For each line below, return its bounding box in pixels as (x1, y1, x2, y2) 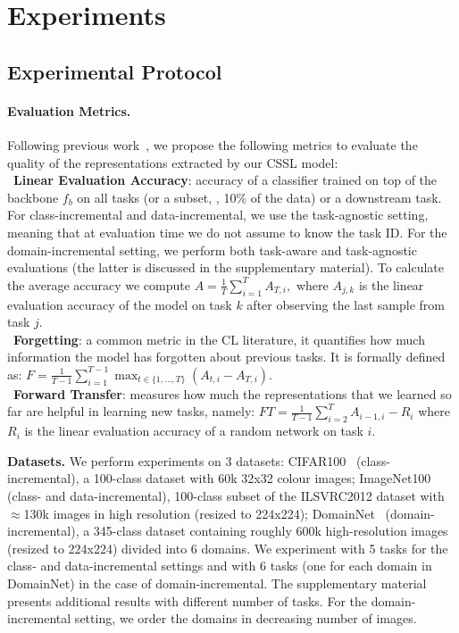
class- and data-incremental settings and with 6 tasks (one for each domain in (7, 556, 432, 575)
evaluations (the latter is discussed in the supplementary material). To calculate (7, 258, 445, 277)
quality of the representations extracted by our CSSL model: (7, 153, 338, 171)
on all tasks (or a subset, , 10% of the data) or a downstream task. (77, 187, 442, 206)
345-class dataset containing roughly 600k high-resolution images (93, 521, 448, 540)
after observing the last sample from (246, 295, 445, 313)
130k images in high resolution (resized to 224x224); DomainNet (23, 504, 375, 522)
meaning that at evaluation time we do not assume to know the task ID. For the (7, 222, 447, 241)
